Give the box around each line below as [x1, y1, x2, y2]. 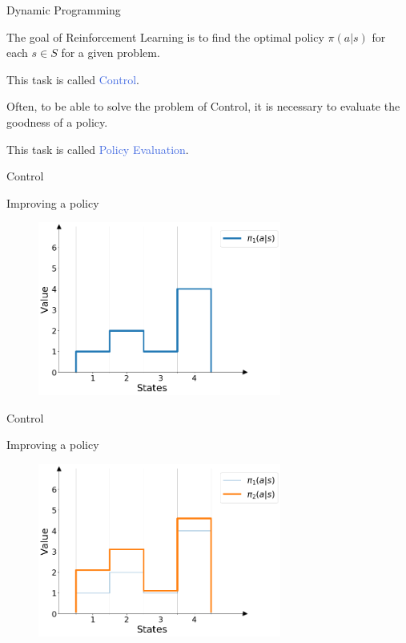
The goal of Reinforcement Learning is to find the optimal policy [6, 28, 324, 45]
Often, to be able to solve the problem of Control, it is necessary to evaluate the [6, 98, 400, 115]
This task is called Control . [6, 71, 139, 87]
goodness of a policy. [6, 113, 108, 130]
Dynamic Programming [6, 2, 121, 18]
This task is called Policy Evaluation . [6, 140, 189, 157]
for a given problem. [61, 44, 160, 61]
